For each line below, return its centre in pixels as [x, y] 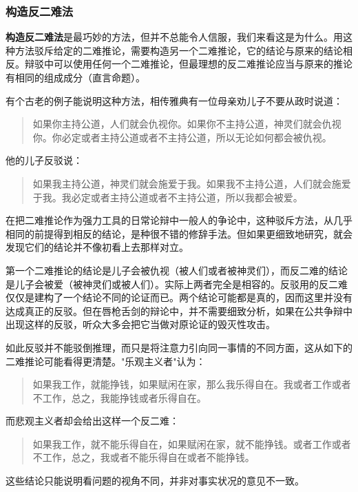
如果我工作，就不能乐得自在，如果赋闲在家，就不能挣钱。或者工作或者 [192, 443]
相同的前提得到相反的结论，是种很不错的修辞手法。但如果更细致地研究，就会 [179, 233]
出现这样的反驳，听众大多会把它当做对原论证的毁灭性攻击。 [140, 324]
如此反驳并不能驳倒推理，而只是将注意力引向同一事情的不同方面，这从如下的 [179, 347]
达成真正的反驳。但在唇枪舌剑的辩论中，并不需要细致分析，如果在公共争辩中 [179, 310]
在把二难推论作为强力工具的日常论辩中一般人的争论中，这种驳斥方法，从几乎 [179, 220]
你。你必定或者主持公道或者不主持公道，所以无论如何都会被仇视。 [182, 137]
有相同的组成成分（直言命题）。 [75, 77]
